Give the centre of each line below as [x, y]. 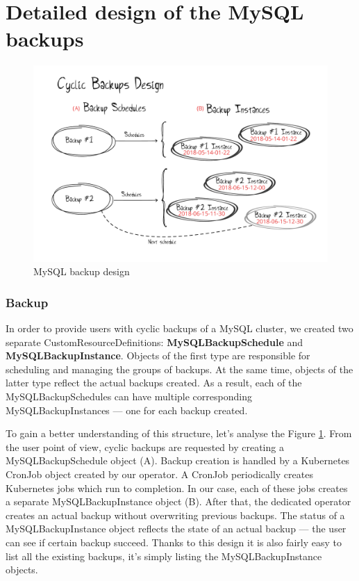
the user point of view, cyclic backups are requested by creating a [145, 447]
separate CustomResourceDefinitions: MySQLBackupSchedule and [154, 342]
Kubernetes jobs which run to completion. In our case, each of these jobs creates [177, 488]
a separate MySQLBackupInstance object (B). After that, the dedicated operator [178, 501]
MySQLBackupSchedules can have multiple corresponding [129, 396]
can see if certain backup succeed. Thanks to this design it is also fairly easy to [174, 542]
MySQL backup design [82, 271]
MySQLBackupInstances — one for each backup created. [127, 410]
